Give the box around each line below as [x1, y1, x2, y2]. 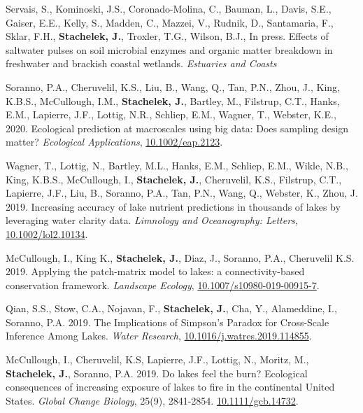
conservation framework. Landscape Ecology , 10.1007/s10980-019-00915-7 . [6, 277, 320, 292]
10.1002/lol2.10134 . [6, 226, 88, 241]
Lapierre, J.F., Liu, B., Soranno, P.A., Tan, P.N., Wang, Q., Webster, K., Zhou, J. [6, 185, 358, 200]
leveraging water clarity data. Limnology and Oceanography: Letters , [6, 213, 298, 227]
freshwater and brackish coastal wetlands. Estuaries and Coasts [6, 56, 277, 71]
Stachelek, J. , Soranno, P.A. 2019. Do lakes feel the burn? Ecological [6, 365, 308, 380]
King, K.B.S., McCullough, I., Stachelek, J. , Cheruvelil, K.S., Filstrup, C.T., [6, 171, 342, 186]
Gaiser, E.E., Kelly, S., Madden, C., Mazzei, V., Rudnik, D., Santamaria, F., [6, 15, 334, 29]
